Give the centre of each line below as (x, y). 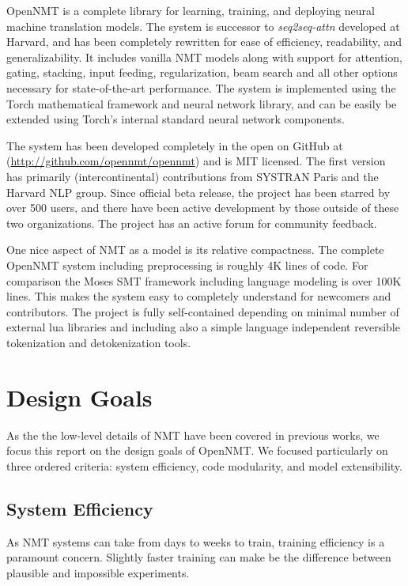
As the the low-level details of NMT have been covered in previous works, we (193, 435)
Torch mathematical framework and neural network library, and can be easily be (202, 103)
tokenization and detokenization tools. (99, 342)
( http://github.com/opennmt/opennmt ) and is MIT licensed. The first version (196, 161)
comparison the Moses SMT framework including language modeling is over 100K (204, 280)
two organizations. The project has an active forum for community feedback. (192, 223)
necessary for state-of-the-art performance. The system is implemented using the (201, 87)
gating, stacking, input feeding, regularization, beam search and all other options (202, 72)
